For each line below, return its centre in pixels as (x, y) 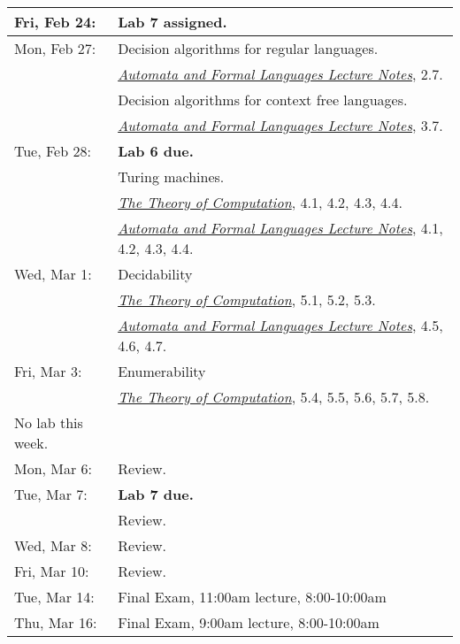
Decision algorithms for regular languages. (248, 48)
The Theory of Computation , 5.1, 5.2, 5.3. (247, 299)
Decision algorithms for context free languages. (263, 100)
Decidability (155, 274)
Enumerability (162, 371)
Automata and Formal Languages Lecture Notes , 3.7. (280, 125)
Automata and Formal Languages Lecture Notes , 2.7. (280, 74)
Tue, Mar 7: (51, 494)
